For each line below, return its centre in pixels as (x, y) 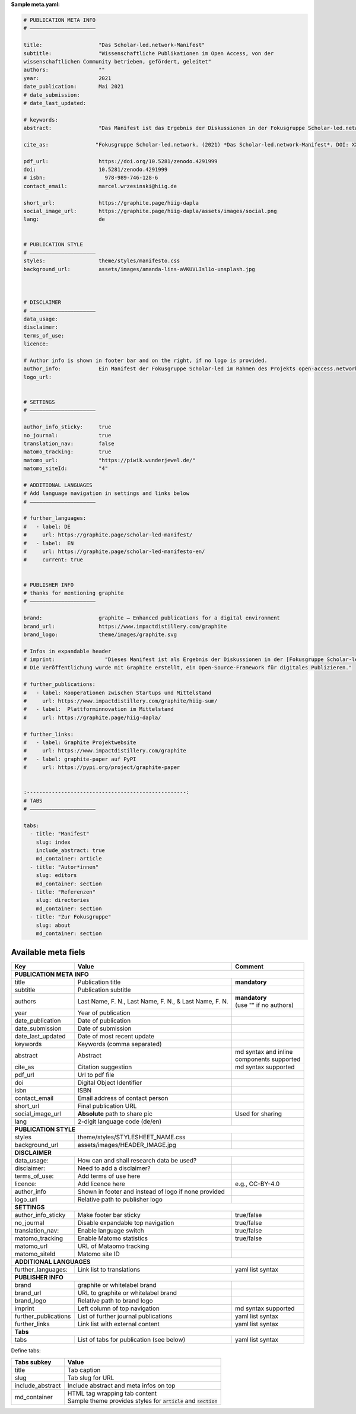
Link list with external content (118, 1324)
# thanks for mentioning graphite (74, 593)
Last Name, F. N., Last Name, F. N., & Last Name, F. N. (153, 1002)
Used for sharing (258, 1114)
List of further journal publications (125, 1316)
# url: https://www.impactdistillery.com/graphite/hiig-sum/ (120, 701)
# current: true (53, 560)
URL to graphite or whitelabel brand (127, 1293)
